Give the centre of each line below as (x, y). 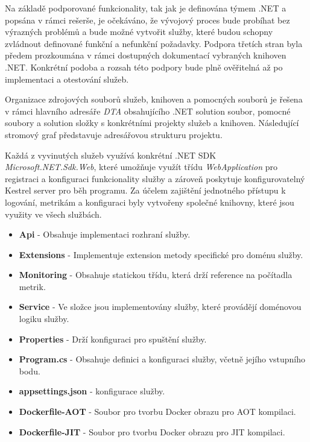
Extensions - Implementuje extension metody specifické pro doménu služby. (161, 254)
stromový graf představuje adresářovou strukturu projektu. (114, 134)
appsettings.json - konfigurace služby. (92, 391)
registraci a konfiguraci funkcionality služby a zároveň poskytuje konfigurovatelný (155, 178)
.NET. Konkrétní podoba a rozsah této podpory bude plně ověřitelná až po (144, 67)
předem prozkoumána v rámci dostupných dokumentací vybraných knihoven (146, 55)
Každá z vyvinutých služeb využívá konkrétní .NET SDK (111, 155)
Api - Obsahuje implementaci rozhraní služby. (105, 234)
